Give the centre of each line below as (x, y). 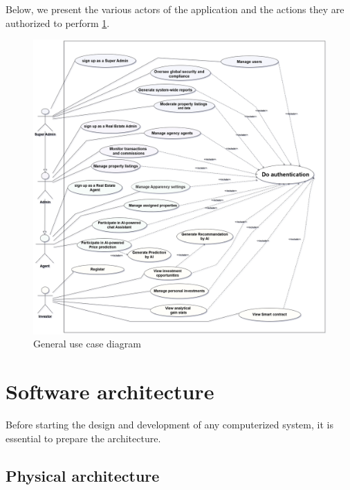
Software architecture (110, 391)
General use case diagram (87, 344)
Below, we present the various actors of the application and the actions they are (175, 9)
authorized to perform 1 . (58, 22)
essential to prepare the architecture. (83, 438)
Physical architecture (83, 475)
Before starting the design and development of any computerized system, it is (169, 425)
